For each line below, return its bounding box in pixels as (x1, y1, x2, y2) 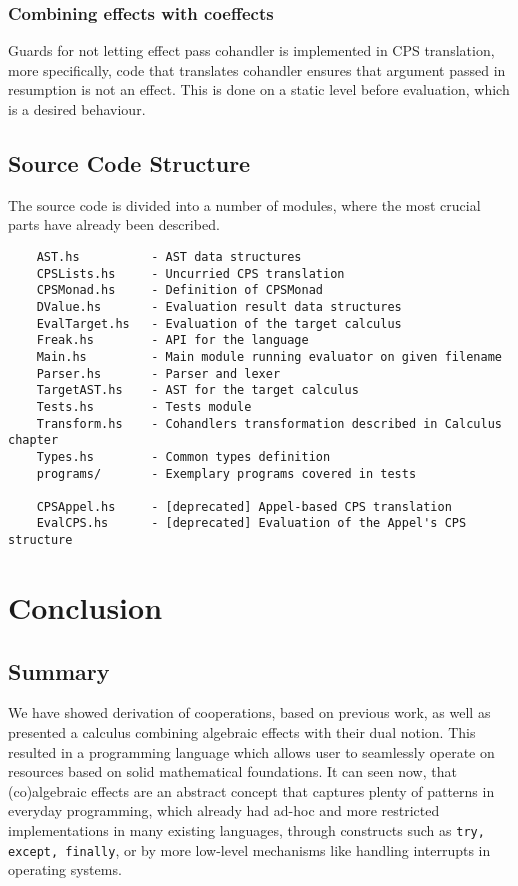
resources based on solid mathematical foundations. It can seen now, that (8, 761, 457, 782)
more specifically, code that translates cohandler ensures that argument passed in (8, 59, 506, 80)
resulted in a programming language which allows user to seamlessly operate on (8, 741, 495, 762)
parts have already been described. (8, 214, 220, 235)
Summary (8, 655, 110, 686)
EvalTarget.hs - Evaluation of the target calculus (36, 316, 402, 331)
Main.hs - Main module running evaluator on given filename (36, 349, 502, 364)
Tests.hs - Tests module (36, 399, 252, 414)
